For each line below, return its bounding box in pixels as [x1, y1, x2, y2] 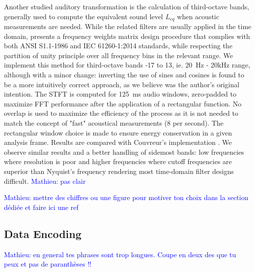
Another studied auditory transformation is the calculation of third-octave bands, [4, 1, 250, 11]
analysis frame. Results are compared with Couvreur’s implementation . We [4, 137, 232, 147]
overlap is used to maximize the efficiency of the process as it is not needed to [4, 108, 238, 118]
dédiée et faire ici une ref [4, 202, 79, 212]
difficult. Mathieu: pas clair [4, 175, 86, 186]
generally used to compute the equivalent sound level [4, 11, 163, 21]
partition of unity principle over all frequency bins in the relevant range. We [4, 50, 233, 60]
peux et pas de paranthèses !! [4, 259, 91, 269]
